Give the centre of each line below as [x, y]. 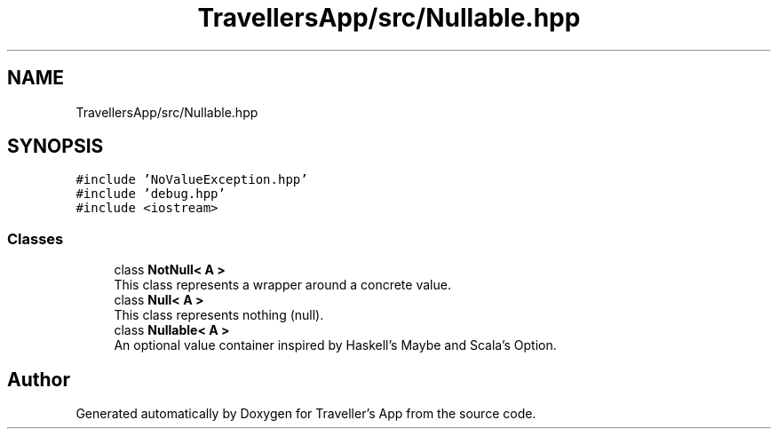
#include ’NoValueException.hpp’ [192, 180]
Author [39, 379]
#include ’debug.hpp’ [151, 194]
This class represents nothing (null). [219, 315]
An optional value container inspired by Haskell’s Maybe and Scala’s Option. [335, 345]
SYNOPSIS [56, 147]
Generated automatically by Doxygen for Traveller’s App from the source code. [306, 414]
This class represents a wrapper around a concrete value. [282, 285]
